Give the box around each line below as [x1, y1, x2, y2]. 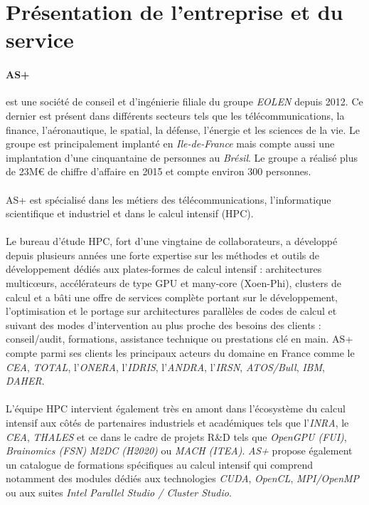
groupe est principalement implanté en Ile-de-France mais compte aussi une [6, 136, 335, 151]
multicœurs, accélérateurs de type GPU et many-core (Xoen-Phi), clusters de [6, 276, 341, 291]
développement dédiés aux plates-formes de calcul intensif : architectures [6, 261, 322, 276]
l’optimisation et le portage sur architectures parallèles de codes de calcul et [6, 303, 337, 318]
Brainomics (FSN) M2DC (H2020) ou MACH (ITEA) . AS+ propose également [6, 443, 353, 458]
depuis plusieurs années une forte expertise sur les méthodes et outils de [6, 247, 320, 262]
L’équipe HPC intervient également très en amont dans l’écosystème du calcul [6, 401, 346, 416]
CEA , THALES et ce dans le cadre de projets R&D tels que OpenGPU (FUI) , [6, 429, 347, 444]
